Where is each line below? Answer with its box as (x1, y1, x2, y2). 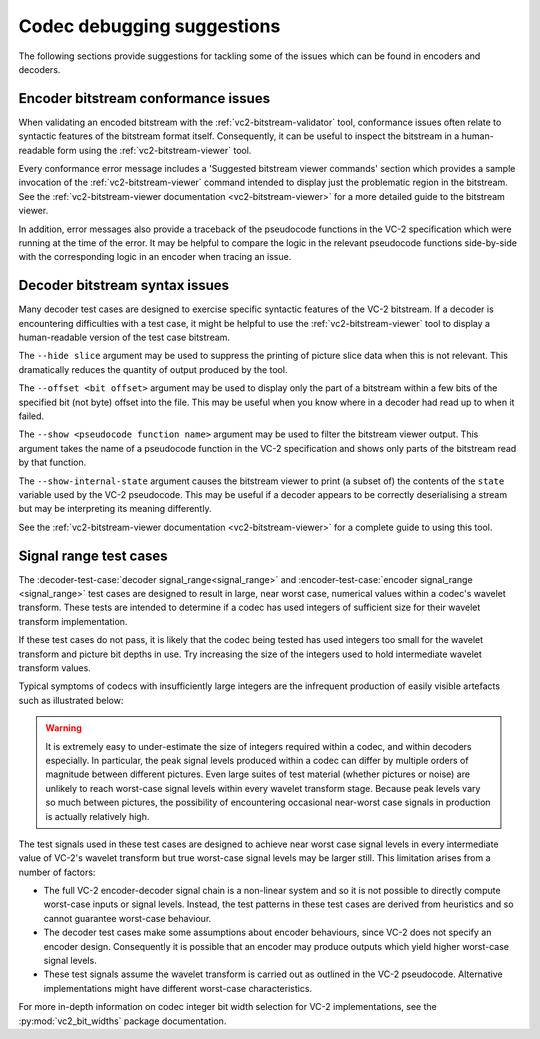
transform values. (18, 661, 92, 674)
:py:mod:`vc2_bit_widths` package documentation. (18, 1015, 227, 1027)
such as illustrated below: (18, 694, 124, 706)
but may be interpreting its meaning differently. (18, 503, 212, 515)
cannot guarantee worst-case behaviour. (43, 912, 212, 924)
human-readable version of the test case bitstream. (18, 331, 230, 344)
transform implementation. (18, 615, 128, 627)
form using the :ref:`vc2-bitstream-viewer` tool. (56, 144, 252, 156)
